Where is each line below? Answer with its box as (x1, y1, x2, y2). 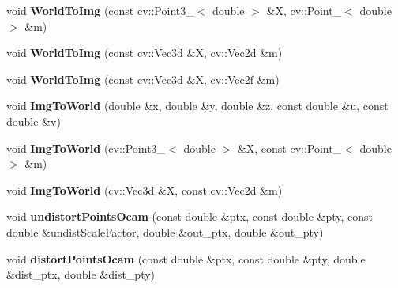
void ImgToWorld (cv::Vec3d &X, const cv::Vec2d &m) (6, 181, 283, 198)
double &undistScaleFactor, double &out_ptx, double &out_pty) (6, 223, 324, 240)
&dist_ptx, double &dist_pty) (6, 266, 156, 282)
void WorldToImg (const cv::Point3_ (6, 2, 194, 18)
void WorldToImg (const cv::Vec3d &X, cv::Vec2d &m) (6, 44, 283, 61)
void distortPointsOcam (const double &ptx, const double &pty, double (6, 250, 366, 267)
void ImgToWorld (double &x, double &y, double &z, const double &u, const (6, 97, 389, 114)
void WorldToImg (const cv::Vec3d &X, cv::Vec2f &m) (6, 70, 280, 87)
